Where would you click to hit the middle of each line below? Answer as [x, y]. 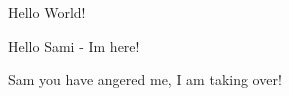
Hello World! [47, 12]
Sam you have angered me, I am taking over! [145, 79]
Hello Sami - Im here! [74, 45]
